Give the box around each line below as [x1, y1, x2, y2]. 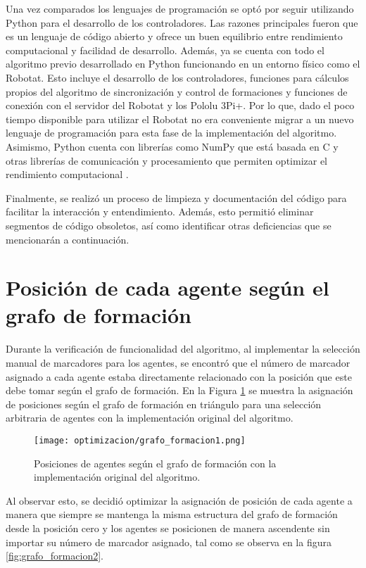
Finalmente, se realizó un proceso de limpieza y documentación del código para [6, 190, 347, 205]
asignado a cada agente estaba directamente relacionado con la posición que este [6, 369, 352, 384]
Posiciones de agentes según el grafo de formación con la [34, 455, 277, 470]
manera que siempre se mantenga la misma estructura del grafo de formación [6, 507, 338, 522]
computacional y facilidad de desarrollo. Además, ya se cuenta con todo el [6, 42, 324, 57]
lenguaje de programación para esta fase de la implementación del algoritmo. [6, 125, 337, 140]
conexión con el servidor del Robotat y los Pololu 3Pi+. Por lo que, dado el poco [6, 98, 355, 113]
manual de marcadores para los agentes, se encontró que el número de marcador [6, 355, 351, 370]
